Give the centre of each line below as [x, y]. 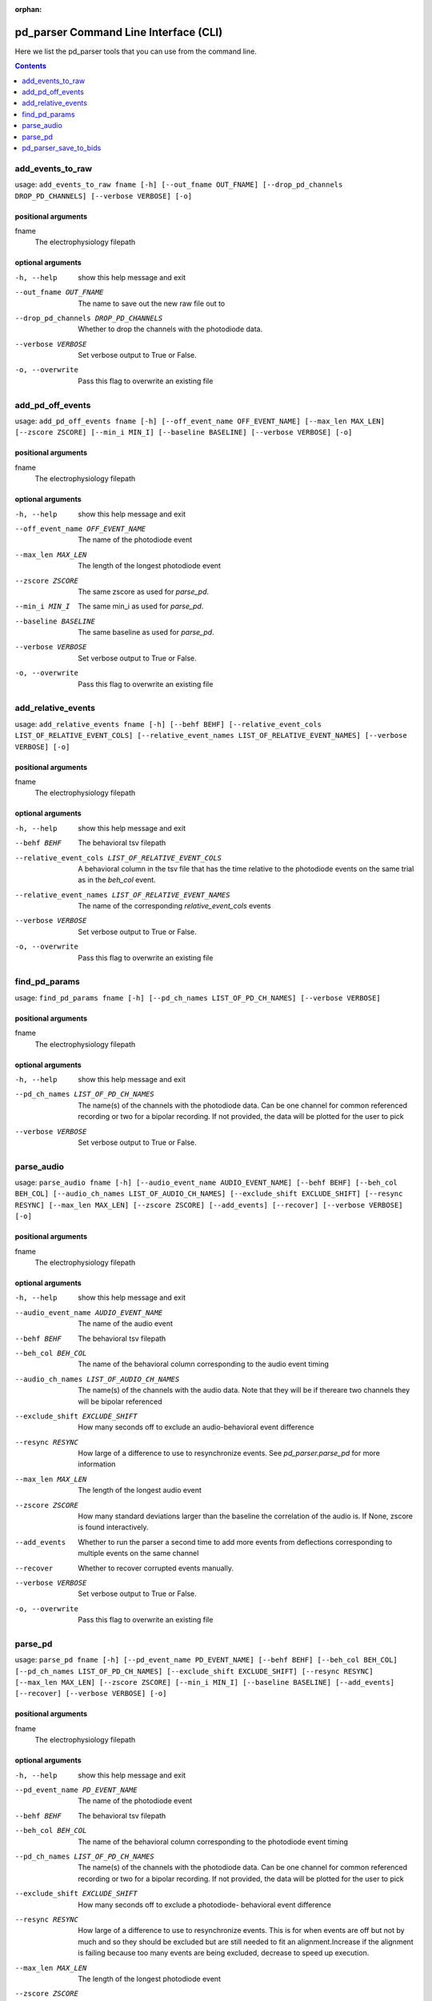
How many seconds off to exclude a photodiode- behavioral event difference [205, 1904]
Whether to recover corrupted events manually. [156, 1568]
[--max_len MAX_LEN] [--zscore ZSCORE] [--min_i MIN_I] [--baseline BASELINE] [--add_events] [205, 1682]
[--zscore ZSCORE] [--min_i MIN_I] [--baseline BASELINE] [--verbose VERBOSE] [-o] [184, 433]
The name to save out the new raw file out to [152, 303]
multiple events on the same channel [138, 1554]
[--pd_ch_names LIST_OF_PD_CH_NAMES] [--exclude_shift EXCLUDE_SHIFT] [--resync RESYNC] [194, 1671]
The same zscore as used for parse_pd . [144, 591]
